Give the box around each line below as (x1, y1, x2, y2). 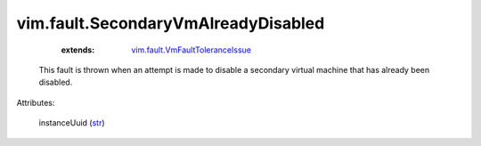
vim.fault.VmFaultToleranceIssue (131, 45, 251, 55)
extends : (61, 45, 95, 55)
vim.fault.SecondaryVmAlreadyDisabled (16, 13, 325, 33)
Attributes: (16, 97, 55, 108)
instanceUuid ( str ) (38, 118, 106, 128)
